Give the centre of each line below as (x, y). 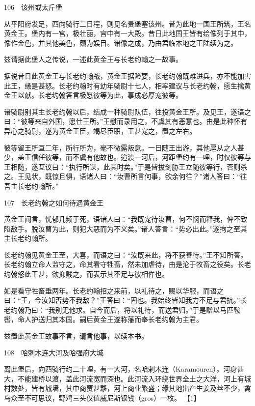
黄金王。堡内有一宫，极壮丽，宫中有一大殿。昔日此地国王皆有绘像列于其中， (127, 33)
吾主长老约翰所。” (31, 186)
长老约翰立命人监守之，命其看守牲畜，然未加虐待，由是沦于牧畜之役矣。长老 (127, 264)
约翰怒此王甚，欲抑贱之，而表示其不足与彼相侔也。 (86, 274)
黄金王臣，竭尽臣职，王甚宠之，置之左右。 (127, 130)
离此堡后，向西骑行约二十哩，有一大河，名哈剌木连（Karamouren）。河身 (121, 369)
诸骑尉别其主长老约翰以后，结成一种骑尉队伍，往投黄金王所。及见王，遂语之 (127, 111)
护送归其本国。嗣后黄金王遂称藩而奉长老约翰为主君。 (117, 319)
